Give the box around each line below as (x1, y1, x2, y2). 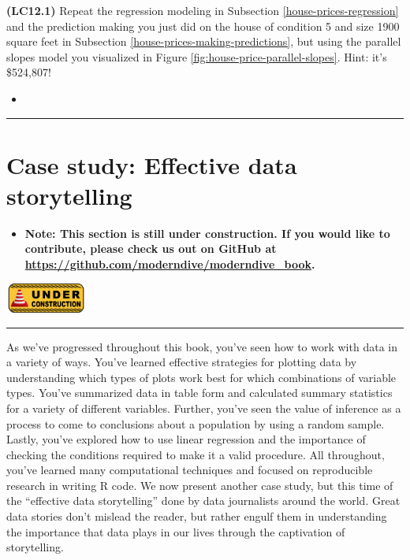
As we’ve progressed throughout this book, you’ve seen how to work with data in (6, 338, 397, 354)
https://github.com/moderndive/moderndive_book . (24, 256, 315, 273)
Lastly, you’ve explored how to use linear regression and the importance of (6, 431, 366, 447)
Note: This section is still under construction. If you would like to (24, 224, 390, 241)
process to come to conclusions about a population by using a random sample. (6, 415, 385, 432)
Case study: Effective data (6, 148, 297, 180)
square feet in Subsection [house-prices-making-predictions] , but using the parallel (6, 33, 401, 50)
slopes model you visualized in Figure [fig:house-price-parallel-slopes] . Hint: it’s (6, 48, 387, 65)
